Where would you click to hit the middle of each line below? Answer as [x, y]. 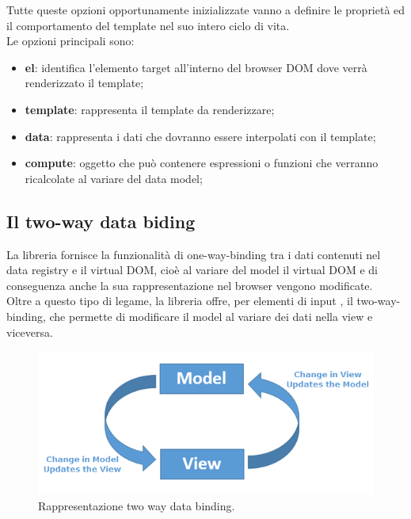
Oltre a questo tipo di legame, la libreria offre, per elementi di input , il [180, 301]
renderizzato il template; [84, 83]
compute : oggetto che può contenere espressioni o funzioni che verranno [202, 163]
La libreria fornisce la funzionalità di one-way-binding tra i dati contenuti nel [194, 254]
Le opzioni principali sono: [70, 41]
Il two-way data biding [101, 221]
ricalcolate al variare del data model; [114, 178]
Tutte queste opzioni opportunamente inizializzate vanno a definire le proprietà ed [206, 10]
